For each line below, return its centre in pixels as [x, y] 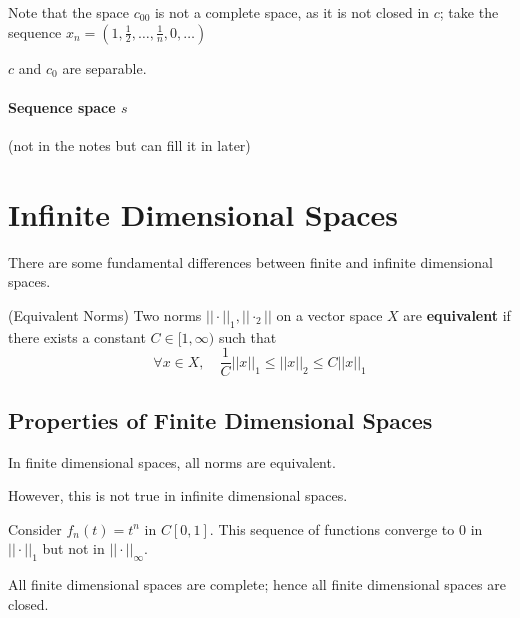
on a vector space [329, 314]
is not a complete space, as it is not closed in [292, 12]
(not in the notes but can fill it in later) [129, 144]
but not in [73, 548]
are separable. [104, 67]
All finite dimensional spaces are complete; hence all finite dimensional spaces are [257, 584]
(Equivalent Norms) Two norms [105, 314]
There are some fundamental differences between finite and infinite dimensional [250, 261]
